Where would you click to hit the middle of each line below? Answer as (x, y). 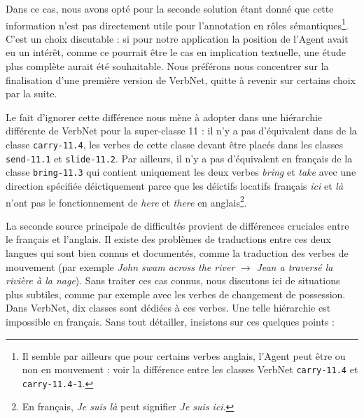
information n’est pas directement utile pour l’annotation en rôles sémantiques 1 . (177, 24)
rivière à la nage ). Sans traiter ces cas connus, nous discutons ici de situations (173, 280)
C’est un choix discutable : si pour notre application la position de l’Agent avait (177, 38)
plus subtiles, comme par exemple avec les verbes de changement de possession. (176, 294)
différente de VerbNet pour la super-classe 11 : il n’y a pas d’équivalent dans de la (181, 131)
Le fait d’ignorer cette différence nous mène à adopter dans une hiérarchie (164, 117)
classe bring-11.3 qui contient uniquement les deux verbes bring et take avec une (181, 172)
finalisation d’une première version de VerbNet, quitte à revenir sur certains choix (181, 79)
